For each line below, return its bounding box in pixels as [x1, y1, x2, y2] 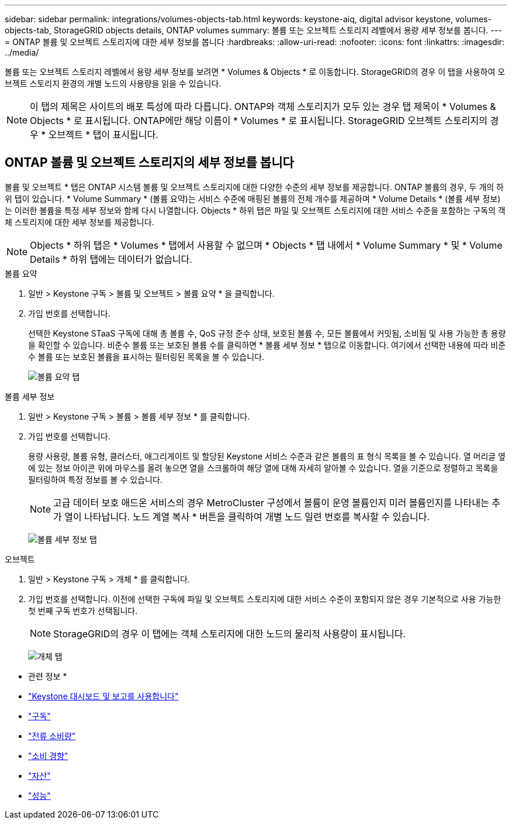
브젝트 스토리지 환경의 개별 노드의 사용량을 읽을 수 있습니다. [5, 78, 222, 88]
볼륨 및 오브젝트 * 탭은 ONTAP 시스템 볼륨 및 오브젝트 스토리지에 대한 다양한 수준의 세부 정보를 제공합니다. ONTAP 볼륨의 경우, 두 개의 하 [5, 181, 504, 192]
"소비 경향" [28, 750, 68, 761]
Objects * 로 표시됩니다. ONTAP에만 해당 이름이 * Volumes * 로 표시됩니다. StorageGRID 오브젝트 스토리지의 [30, 115, 488, 126]
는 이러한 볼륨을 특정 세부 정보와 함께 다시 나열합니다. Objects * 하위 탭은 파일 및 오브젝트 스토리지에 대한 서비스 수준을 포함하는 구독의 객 [5, 205, 506, 215]
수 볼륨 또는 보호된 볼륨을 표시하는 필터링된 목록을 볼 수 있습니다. [28, 351, 265, 362]
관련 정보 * [28, 671, 67, 681]
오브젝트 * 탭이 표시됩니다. [48, 129, 158, 140]
